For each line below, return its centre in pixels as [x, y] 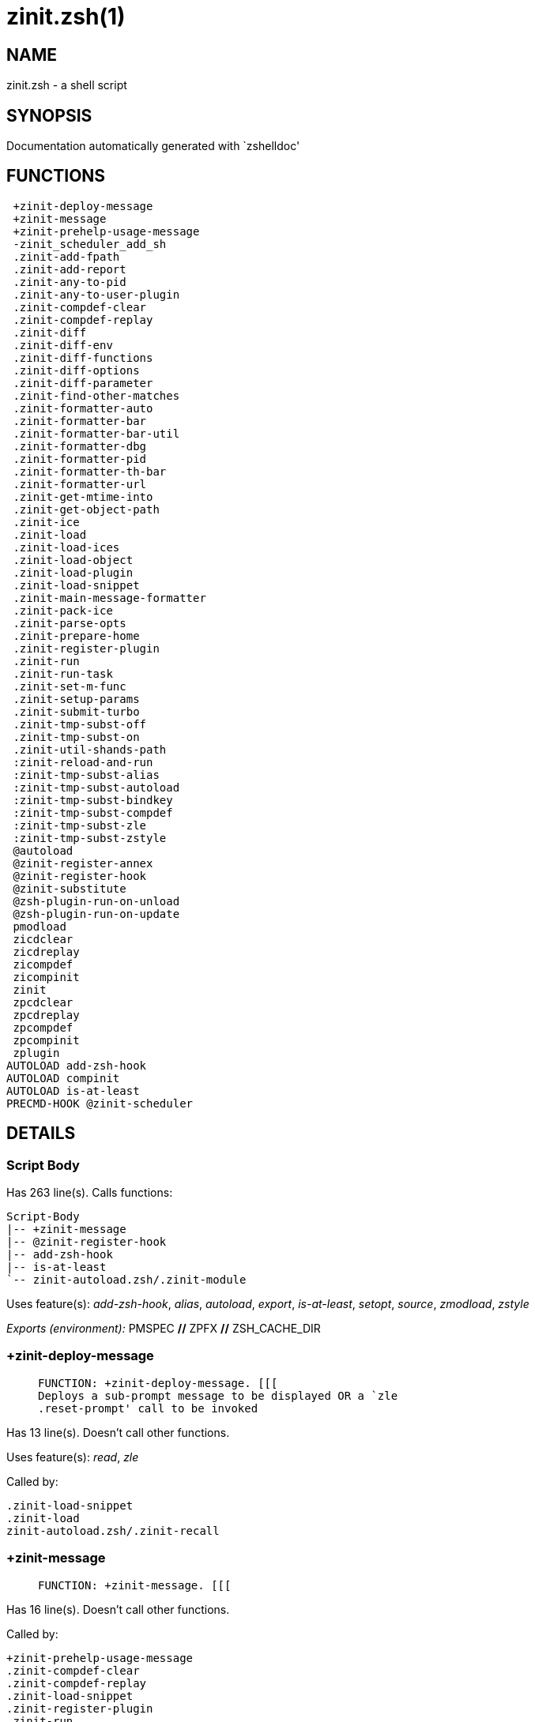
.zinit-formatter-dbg [80, 446]
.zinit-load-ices [66, 547]
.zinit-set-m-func [70, 686]
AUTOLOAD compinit [63, 1078]
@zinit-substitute [70, 888]
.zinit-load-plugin [73, 572]
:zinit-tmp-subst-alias [86, 775]
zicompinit [46, 977]
